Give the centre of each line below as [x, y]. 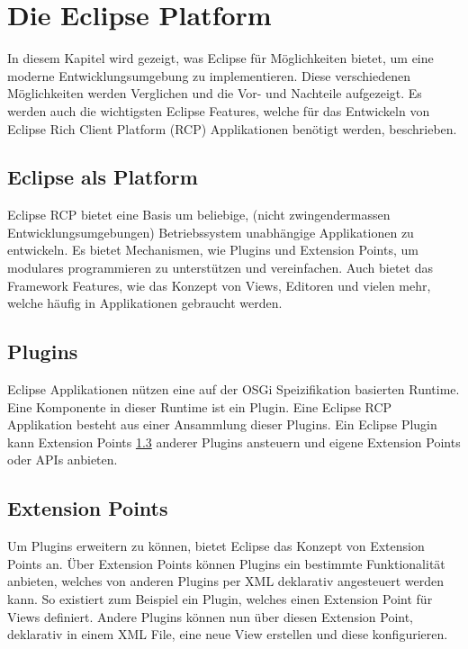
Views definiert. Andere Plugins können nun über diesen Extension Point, [211, 616]
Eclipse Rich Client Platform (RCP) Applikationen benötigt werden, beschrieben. [232, 128]
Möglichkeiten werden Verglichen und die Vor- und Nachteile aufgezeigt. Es [215, 93]
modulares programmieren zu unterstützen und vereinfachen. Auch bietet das [220, 268]
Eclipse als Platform [103, 177]
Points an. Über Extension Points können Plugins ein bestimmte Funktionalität [226, 563]
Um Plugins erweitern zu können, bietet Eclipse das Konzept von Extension [216, 546]
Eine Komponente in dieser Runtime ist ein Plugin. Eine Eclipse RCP [200, 406]
